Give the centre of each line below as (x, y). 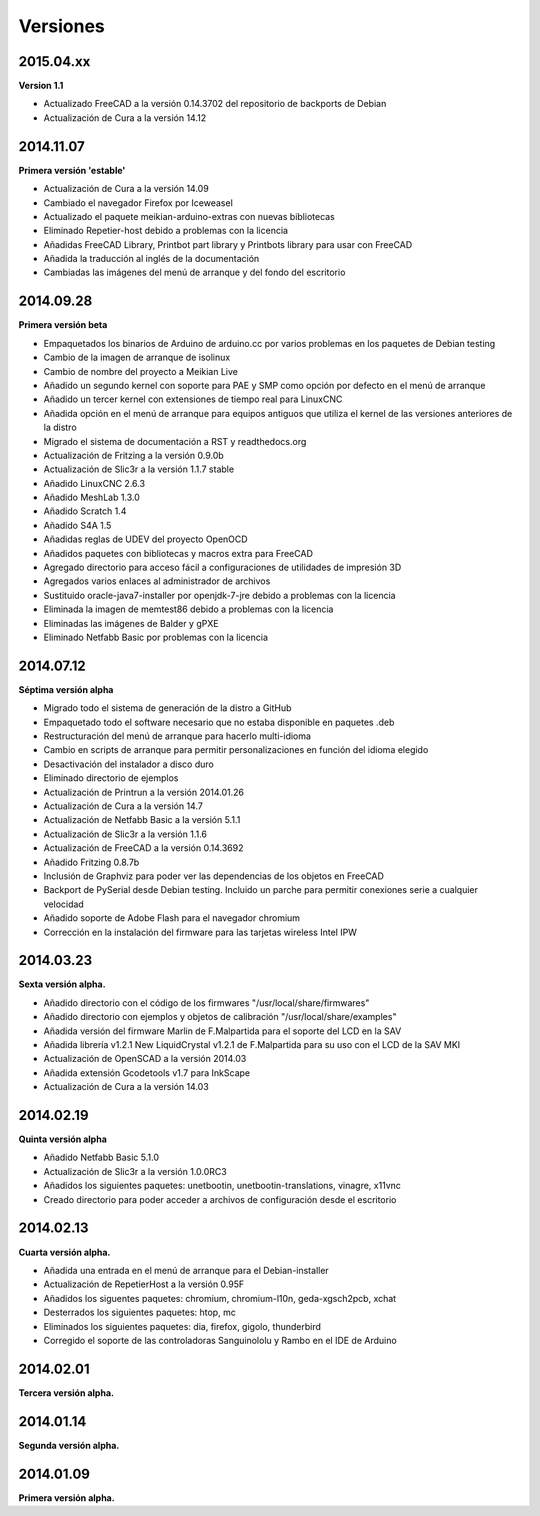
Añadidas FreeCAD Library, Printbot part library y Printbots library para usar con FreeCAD (228, 244)
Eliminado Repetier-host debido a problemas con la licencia (166, 231)
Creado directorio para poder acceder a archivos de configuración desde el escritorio (220, 1199)
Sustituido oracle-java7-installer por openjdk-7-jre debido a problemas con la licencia (219, 595)
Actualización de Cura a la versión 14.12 (125, 117)
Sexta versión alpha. (62, 984)
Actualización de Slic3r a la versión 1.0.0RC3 (135, 1171)
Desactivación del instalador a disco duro (128, 764)
